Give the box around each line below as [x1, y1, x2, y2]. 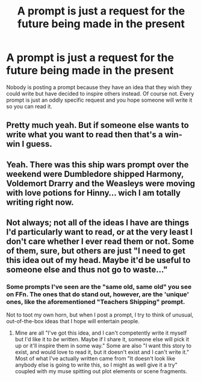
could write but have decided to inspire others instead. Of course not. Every [6, 90, 194, 97]
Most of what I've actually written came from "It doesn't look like [14, 355, 176, 362]
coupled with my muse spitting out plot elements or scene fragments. [14, 368, 188, 375]
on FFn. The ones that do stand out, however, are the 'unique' [6, 290, 190, 299]
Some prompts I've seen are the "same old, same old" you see [6, 283, 192, 291]
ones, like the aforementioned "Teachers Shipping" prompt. [6, 298, 185, 306]
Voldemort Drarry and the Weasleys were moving [6, 178, 196, 188]
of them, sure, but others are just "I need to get [6, 246, 185, 256]
